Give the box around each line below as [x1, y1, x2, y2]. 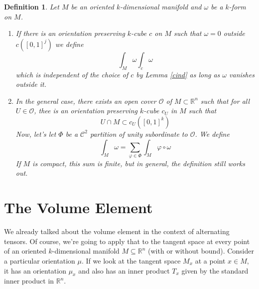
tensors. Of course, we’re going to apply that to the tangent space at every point [4, 236, 250, 246]
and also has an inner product [78, 265, 170, 276]
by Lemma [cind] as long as [136, 69, 220, 79]
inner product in [4, 276, 54, 286]
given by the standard [181, 265, 249, 276]
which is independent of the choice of [15, 69, 129, 79]
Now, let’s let [15, 128, 56, 139]
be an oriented [71, 1, 114, 11]
